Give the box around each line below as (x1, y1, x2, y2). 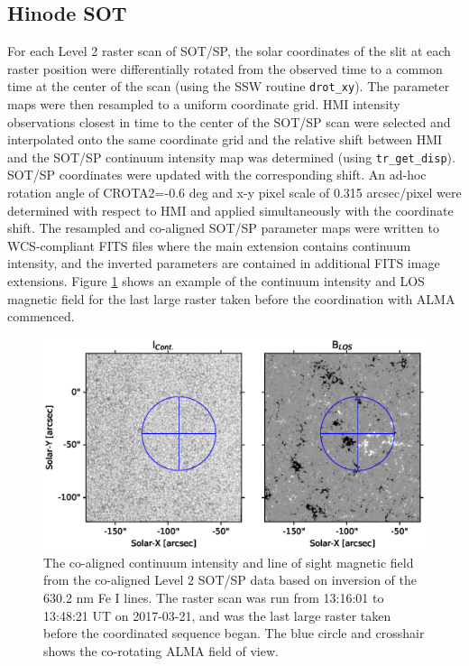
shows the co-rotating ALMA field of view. (43, 641, 279, 660)
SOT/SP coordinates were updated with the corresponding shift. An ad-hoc (7, 165, 427, 184)
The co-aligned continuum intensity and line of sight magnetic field (43, 552, 414, 571)
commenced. (7, 307, 75, 326)
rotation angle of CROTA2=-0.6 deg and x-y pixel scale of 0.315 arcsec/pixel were (7, 183, 462, 202)
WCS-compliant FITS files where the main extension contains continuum (7, 236, 411, 254)
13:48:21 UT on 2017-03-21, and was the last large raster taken (43, 606, 391, 624)
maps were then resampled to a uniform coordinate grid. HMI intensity (7, 95, 400, 114)
